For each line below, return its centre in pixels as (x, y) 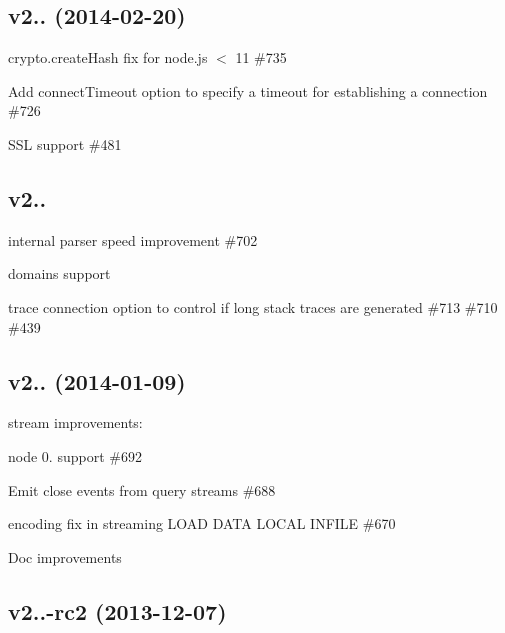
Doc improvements (65, 556)
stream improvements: (75, 422)
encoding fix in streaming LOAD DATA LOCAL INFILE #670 (202, 523)
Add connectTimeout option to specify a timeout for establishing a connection (248, 90)
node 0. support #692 (75, 455)
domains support (59, 273)
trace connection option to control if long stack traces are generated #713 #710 (253, 306)
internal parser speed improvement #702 (133, 239)
